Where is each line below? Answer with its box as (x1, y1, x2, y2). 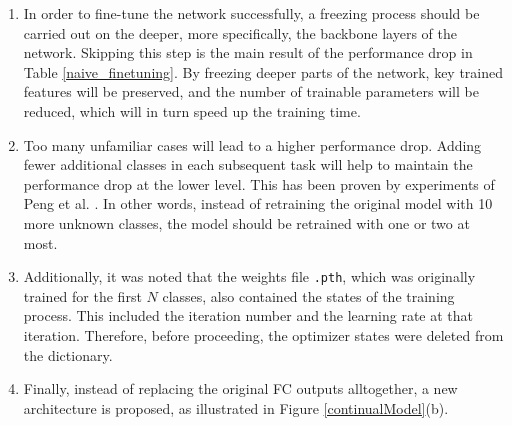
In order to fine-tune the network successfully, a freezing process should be (23, 3, 480, 23)
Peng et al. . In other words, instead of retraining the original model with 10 (23, 193, 493, 214)
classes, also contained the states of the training (162, 285, 455, 306)
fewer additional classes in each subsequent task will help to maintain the (23, 154, 473, 175)
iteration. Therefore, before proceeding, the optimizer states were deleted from (23, 324, 504, 345)
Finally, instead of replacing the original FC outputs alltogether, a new (23, 378, 458, 399)
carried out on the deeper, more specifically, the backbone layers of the (23, 22, 457, 43)
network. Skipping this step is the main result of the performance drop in (23, 42, 473, 63)
